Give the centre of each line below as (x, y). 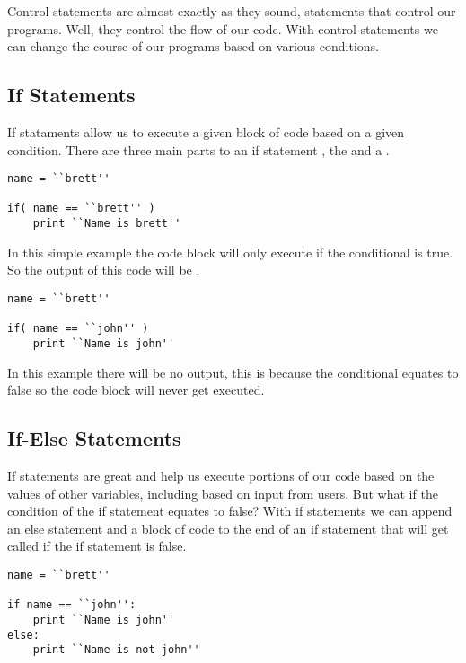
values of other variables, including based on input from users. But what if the (223, 493)
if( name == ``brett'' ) (81, 209)
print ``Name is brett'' (107, 224)
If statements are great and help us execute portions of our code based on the (221, 475)
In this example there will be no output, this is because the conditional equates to (233, 372)
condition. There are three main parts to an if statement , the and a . (198, 149)
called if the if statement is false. (97, 546)
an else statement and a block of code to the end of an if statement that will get (228, 528)
